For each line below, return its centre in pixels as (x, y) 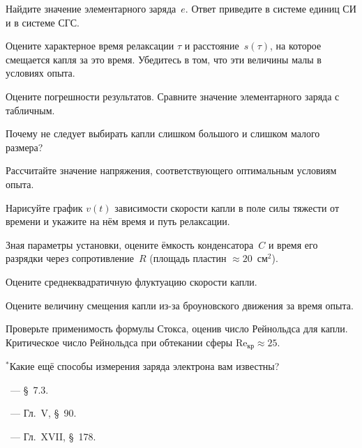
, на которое (295, 46)
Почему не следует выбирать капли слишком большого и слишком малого (163, 133)
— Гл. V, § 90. (43, 413)
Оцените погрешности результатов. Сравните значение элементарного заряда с (173, 96)
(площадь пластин (188, 258)
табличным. (30, 110)
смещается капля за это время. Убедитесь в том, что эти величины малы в (164, 59)
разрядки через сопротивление (70, 258)
